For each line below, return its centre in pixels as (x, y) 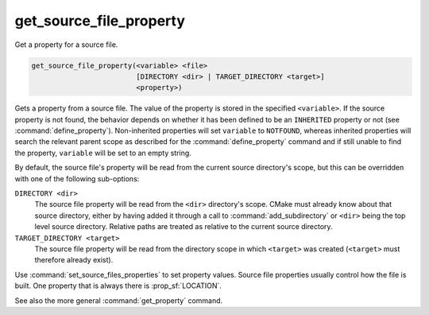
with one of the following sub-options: (77, 178)
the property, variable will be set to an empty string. (103, 153)
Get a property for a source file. (66, 45)
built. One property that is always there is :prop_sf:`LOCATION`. (118, 286)
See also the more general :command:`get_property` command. (119, 300)
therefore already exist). (74, 260)
